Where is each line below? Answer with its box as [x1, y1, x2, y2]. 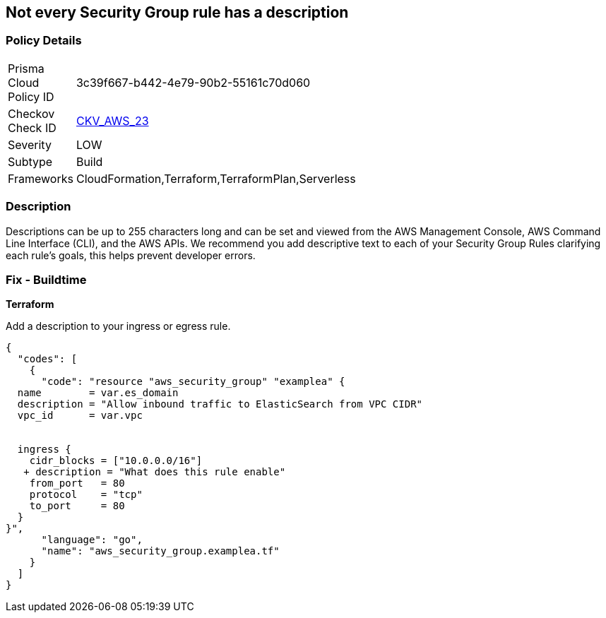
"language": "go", [41, 534, 143, 546]
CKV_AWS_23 [76, 113, 149, 128]
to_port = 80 [29, 500, 125, 512]
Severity [8, 137, 52, 152]
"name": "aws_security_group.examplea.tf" [41, 545, 280, 557]
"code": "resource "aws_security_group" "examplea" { [41, 376, 345, 388]
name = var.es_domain [17, 387, 179, 399]
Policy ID [8, 89, 54, 104]
